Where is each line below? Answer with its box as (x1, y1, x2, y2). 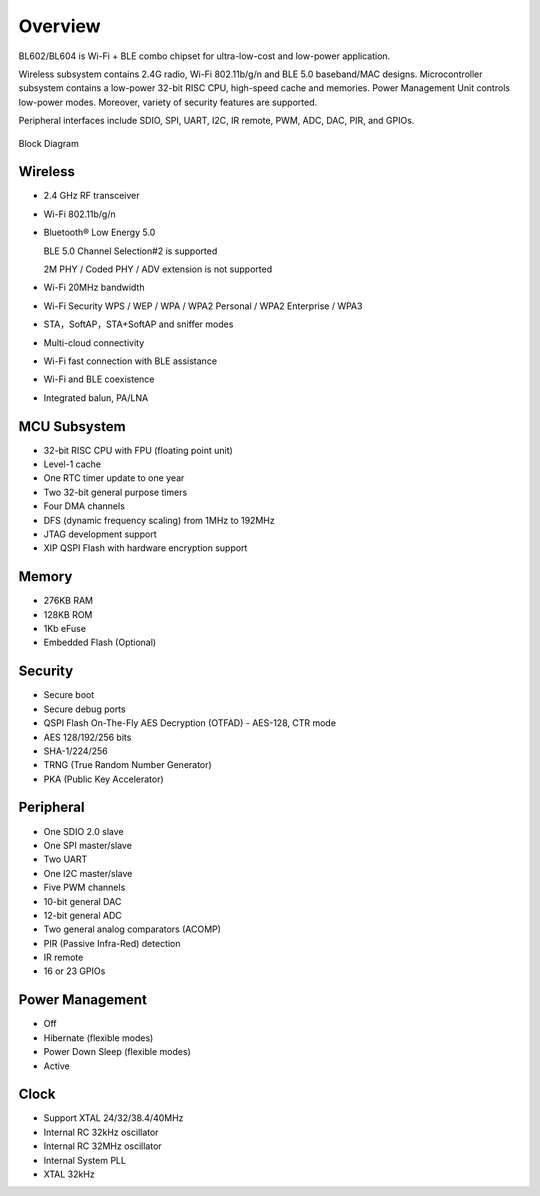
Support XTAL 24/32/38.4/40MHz (43, 1112, 184, 1124)
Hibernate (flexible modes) (43, 1031, 154, 1044)
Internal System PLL (43, 1154, 127, 1166)
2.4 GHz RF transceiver (43, 190, 140, 202)
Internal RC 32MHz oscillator (43, 1140, 162, 1152)
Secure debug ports (43, 703, 126, 715)
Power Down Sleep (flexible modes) (43, 1046, 192, 1058)
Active (43, 1060, 70, 1072)
